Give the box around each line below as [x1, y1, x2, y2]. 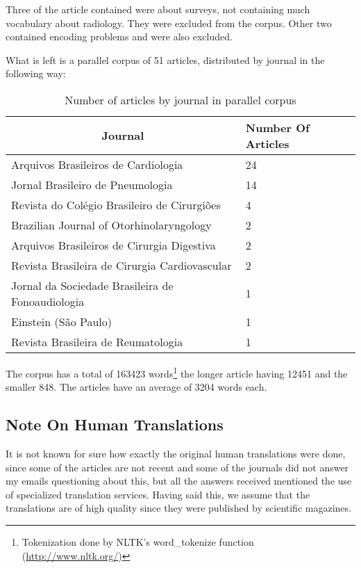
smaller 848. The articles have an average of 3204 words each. [6, 380, 267, 394]
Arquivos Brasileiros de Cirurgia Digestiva [11, 236, 216, 253]
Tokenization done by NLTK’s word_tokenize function [22, 534, 254, 549]
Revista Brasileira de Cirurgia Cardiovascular [11, 257, 232, 273]
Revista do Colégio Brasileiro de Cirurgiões [11, 196, 221, 213]
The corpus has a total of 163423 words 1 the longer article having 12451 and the [6, 364, 348, 380]
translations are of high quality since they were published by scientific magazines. [6, 501, 351, 515]
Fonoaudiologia [11, 293, 85, 309]
